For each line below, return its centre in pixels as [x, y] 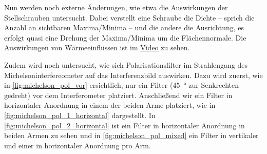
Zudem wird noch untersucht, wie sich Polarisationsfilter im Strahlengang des [126, 64]
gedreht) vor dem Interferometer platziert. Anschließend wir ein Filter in [118, 95]
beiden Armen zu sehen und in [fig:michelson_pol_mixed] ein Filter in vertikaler [131, 135]
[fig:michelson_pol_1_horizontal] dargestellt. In [80, 115]
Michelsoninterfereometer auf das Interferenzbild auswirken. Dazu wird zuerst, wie [133, 75]
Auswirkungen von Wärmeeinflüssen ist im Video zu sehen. [97, 47]
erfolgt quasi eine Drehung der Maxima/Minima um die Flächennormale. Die [125, 37]
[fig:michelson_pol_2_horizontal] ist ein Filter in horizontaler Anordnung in [125, 125]
